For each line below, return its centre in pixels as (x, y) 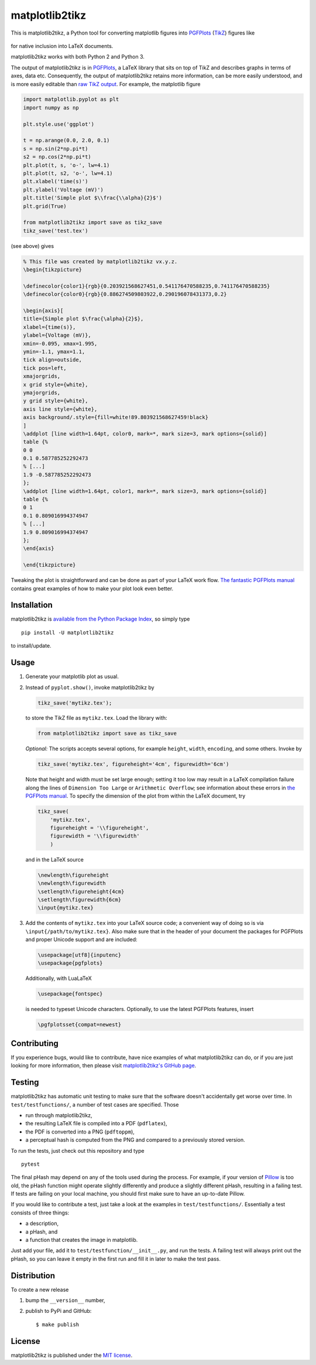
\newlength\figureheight (73, 875)
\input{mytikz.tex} (66, 908)
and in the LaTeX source (55, 859)
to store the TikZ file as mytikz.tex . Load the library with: (96, 718)
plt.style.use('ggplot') (59, 124)
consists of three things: (40, 1213)
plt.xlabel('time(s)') (56, 181)
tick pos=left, (45, 368)
